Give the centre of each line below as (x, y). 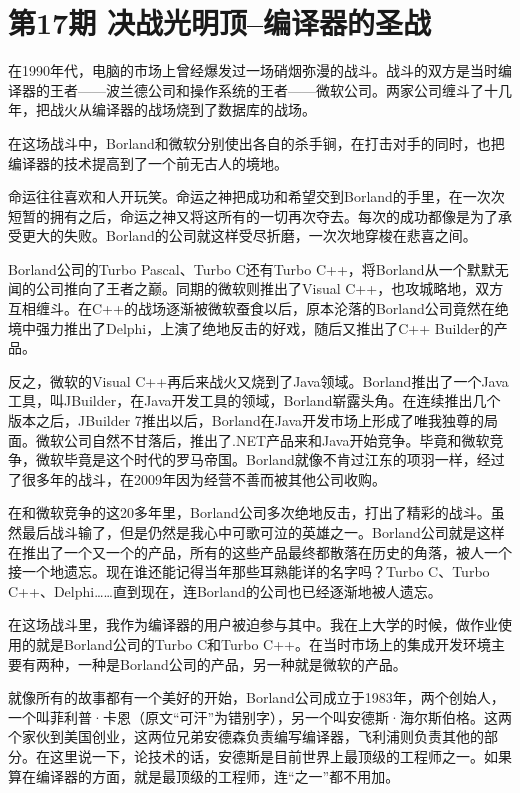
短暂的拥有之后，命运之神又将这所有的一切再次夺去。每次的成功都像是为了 (253, 215)
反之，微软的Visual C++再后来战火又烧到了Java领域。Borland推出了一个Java (258, 380)
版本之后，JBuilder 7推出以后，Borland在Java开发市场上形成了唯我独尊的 (246, 420)
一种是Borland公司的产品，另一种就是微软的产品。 (242, 663)
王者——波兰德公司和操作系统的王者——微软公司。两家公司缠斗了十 (273, 89)
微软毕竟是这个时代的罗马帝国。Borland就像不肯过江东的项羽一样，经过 (270, 459)
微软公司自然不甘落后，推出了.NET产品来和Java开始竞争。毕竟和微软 (262, 439)
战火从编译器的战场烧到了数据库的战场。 (182, 109)
